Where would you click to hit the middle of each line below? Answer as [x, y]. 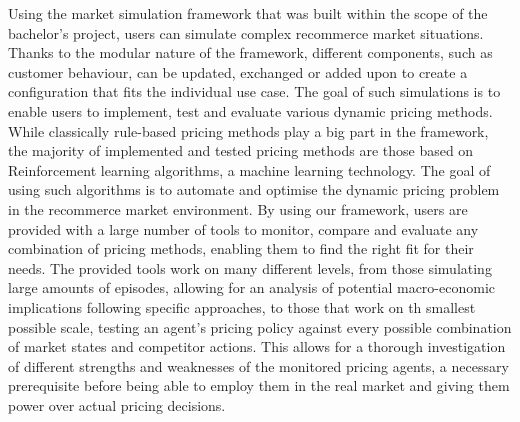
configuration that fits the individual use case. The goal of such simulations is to [254, 91]
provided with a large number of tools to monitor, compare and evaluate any [243, 228]
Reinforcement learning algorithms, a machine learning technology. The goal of [249, 169]
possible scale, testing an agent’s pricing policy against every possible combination [260, 326]
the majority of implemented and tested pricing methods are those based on [241, 150]
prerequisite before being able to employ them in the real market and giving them [259, 385]
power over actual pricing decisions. [117, 404]
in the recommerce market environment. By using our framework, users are [238, 208]
